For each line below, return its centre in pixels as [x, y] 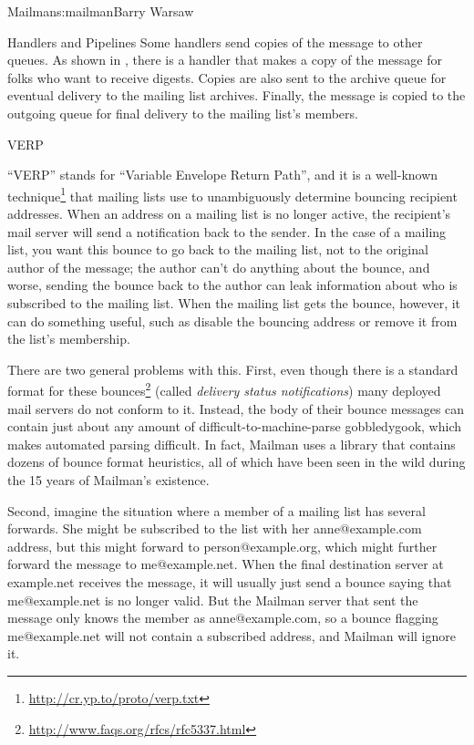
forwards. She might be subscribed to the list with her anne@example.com [215, 528]
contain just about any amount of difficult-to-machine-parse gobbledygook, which [235, 426]
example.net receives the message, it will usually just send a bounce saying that [230, 581]
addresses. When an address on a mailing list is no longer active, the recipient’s [229, 213]
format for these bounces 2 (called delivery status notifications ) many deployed [224, 389]
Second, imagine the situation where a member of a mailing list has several [216, 510]
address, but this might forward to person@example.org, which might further [222, 546]
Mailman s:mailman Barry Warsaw [101, 11]
